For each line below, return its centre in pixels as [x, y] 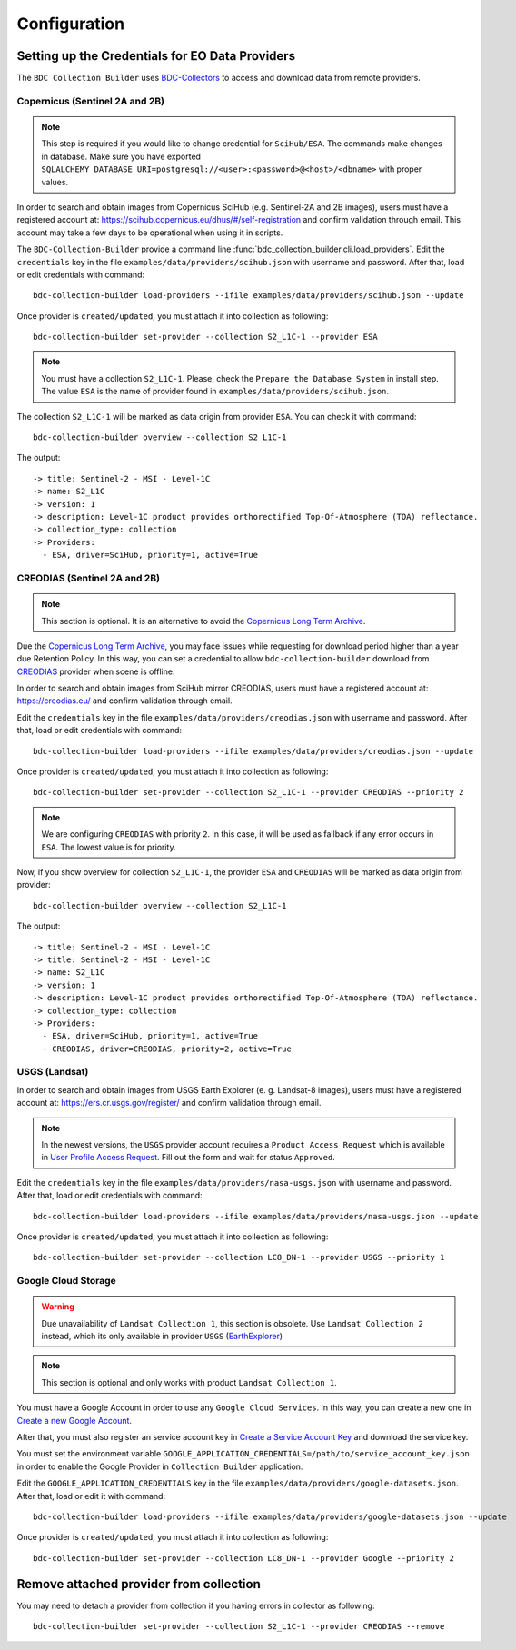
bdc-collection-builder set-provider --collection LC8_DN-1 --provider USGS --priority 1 [239, 1257]
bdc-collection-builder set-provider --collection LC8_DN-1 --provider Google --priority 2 [243, 1558]
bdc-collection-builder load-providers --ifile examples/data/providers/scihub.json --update [248, 296]
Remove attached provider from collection [139, 1584]
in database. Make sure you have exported [121, 156]
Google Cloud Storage [67, 1281]
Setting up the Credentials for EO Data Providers [156, 56]
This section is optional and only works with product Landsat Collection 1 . [189, 1382]
